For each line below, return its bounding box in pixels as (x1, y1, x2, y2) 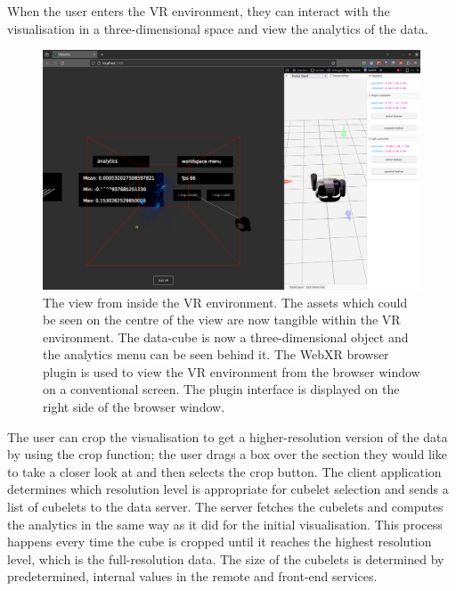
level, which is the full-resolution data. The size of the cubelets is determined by (7, 549, 444, 568)
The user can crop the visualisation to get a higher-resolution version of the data (7, 427, 448, 446)
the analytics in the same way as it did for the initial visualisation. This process (7, 514, 443, 533)
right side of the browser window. (43, 398, 225, 416)
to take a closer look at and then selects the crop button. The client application (7, 462, 442, 480)
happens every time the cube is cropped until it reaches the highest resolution (7, 532, 432, 551)
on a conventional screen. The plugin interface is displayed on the (43, 380, 400, 398)
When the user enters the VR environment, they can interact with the (7, 2, 390, 20)
